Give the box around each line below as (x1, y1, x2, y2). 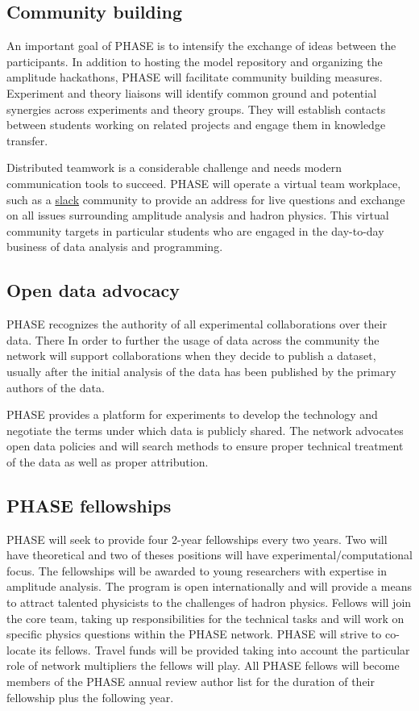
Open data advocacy (6, 278, 180, 303)
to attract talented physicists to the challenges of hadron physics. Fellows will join (6, 594, 412, 611)
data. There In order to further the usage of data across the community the (6, 331, 380, 348)
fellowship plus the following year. (6, 688, 174, 705)
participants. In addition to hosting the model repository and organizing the (6, 52, 383, 69)
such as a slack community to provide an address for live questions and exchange (6, 190, 405, 207)
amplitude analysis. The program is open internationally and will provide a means (6, 578, 412, 595)
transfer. (6, 132, 48, 148)
